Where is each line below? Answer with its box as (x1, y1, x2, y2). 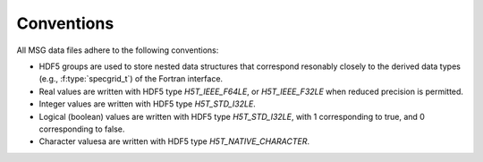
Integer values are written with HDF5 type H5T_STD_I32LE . (38, 98, 257, 109)
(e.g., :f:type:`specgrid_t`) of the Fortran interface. (38, 73, 224, 84)
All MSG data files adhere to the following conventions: (16, 45, 219, 55)
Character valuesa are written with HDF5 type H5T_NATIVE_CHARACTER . (38, 136, 310, 147)
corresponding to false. (38, 124, 125, 134)
